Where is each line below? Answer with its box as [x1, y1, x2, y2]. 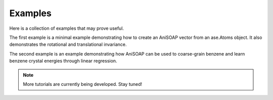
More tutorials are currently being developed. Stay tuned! [23, 81, 143, 87]
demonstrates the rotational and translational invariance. [9, 41, 127, 47]
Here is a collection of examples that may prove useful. [9, 25, 124, 31]
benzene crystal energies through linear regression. [9, 58, 117, 64]
